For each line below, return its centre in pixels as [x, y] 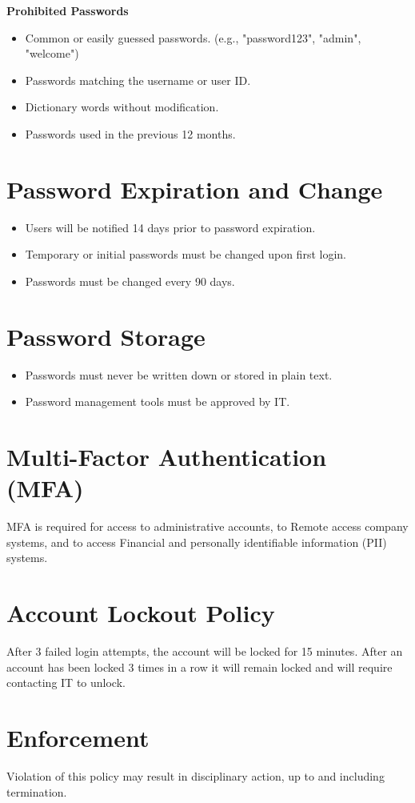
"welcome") [52, 53]
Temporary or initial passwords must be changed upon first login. [186, 254]
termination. [37, 791]
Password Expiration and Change [195, 189]
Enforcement [78, 737]
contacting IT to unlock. [66, 683]
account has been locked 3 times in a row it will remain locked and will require [200, 666]
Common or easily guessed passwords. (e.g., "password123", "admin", [193, 37]
